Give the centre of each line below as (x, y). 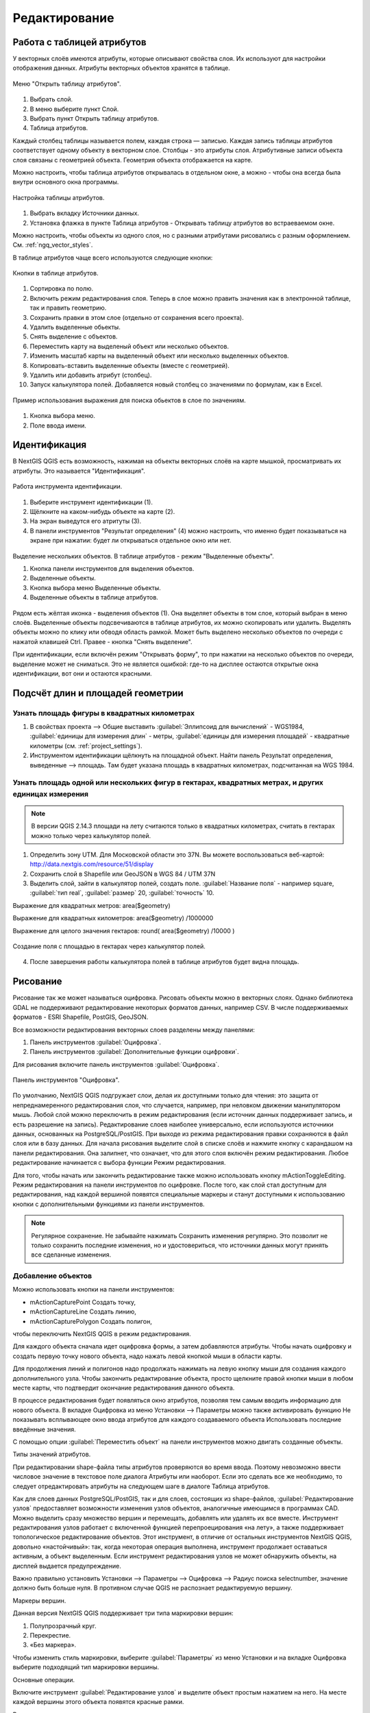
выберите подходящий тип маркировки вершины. (86, 1667)
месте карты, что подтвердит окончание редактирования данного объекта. (124, 1388)
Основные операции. (44, 1679)
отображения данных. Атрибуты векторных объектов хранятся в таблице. (121, 68)
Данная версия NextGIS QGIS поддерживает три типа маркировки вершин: (123, 1613)
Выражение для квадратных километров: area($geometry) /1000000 (113, 918)
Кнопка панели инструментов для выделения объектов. (112, 568)
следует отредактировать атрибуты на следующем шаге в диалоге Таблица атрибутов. (141, 1486)
